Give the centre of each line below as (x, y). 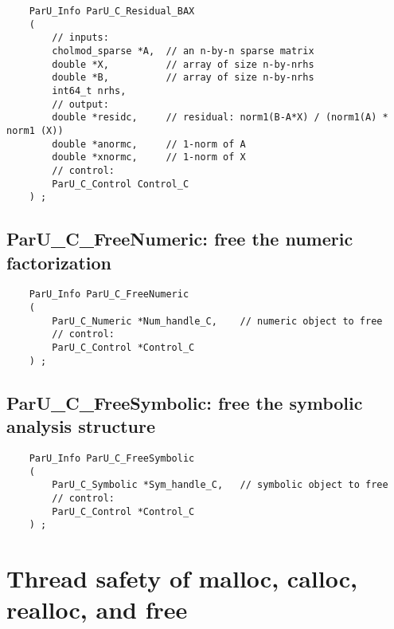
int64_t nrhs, (89, 90)
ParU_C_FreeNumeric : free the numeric (180, 239)
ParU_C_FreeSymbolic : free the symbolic (185, 402)
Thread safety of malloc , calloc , (182, 578)
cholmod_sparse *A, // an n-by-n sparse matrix (183, 51)
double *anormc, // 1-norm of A (149, 144)
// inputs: (80, 38)
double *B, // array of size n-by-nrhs (183, 78)
